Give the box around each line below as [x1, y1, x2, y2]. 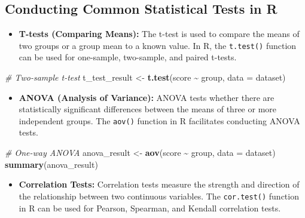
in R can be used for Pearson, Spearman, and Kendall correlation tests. [19, 201, 281, 214]
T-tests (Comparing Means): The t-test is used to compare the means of [19, 27, 300, 40]
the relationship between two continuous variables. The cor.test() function [19, 189, 299, 202]
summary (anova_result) [5, 158, 98, 170]
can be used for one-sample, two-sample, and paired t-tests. [19, 51, 237, 63]
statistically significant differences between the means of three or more [19, 103, 277, 115]
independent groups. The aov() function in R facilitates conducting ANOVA [19, 114, 300, 127]
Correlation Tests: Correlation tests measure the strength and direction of [19, 178, 300, 191]
